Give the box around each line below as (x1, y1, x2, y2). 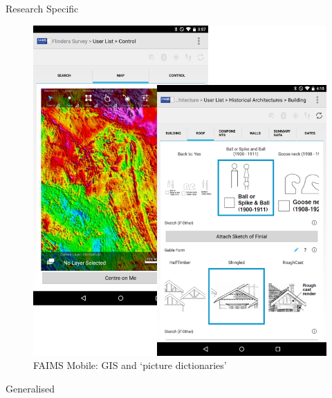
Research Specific (6, 1, 79, 15)
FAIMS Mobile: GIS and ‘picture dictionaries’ (33, 358, 227, 372)
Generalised (6, 381, 55, 395)
